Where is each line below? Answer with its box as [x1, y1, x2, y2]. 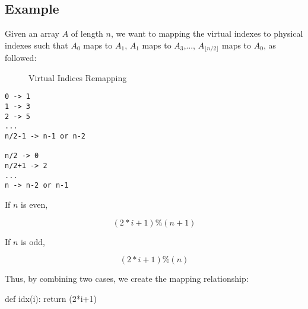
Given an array [5, 27, 59, 40]
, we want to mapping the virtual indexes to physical [110, 27, 303, 40]
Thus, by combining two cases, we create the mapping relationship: [5, 272, 249, 285]
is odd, [21, 235, 45, 247]
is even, [21, 198, 48, 210]
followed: [5, 51, 37, 64]
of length [71, 27, 103, 40]
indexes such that [5, 38, 68, 51]
